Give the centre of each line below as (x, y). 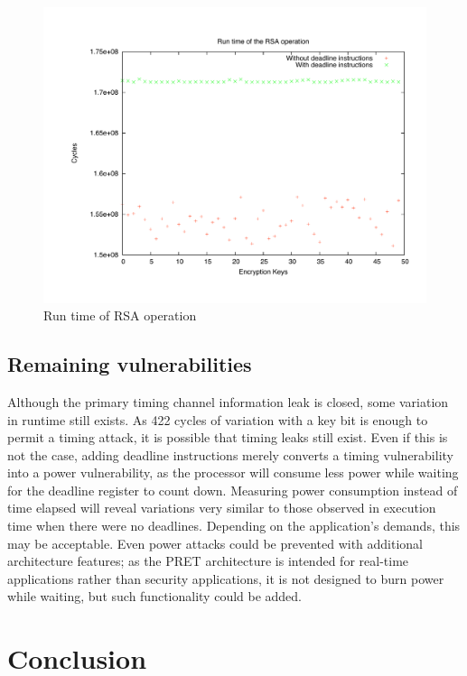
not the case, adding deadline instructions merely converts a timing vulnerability (230, 454)
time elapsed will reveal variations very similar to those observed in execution (222, 508)
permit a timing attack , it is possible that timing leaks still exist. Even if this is (228, 437)
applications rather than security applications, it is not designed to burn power (226, 578)
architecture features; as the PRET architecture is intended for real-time (208, 561)
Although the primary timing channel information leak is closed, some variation (228, 401)
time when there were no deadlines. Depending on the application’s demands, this (234, 526)
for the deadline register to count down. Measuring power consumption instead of (233, 490)
